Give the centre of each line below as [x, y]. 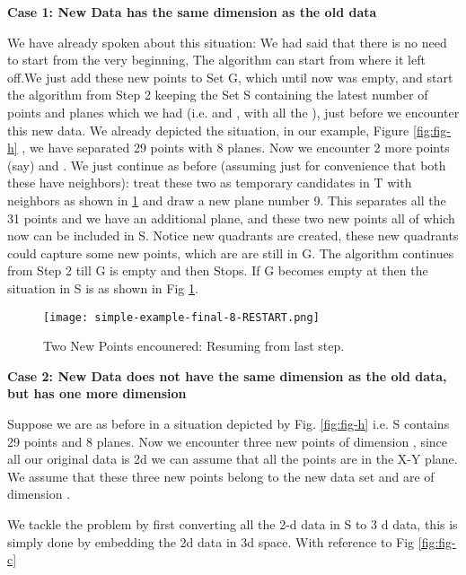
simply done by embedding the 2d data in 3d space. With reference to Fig [211, 541]
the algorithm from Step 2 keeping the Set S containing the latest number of [218, 95]
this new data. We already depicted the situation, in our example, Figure [208, 130]
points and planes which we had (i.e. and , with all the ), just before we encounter [233, 112]
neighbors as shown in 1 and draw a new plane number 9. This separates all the [227, 200]
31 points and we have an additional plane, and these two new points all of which [231, 218]
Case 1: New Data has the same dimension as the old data [192, 12]
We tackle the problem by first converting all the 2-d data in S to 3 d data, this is [233, 523]
